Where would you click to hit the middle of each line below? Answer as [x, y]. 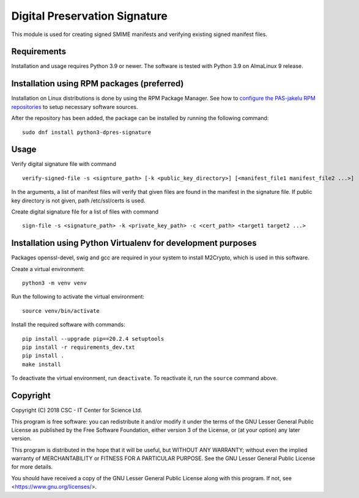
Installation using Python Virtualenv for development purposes [134, 243]
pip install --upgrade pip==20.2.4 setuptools [93, 339]
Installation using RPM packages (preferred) [98, 84]
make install [42, 364]
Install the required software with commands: [68, 325]
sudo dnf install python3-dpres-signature [87, 132]
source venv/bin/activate [61, 311]
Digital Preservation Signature [89, 16]
